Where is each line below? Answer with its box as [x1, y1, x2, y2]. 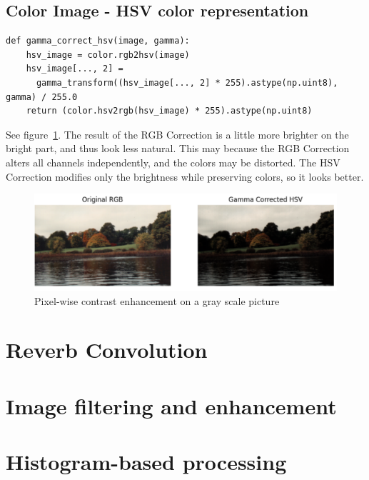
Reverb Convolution [6, 335, 208, 364]
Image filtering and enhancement [6, 391, 337, 420]
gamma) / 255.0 [6, 91, 78, 102]
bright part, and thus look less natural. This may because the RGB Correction [6, 141, 350, 156]
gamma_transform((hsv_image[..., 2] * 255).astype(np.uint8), [36, 77, 338, 88]
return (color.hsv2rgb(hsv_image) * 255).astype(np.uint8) [26, 106, 313, 116]
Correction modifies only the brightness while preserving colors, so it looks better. [6, 169, 364, 184]
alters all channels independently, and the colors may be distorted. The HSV [6, 154, 340, 169]
